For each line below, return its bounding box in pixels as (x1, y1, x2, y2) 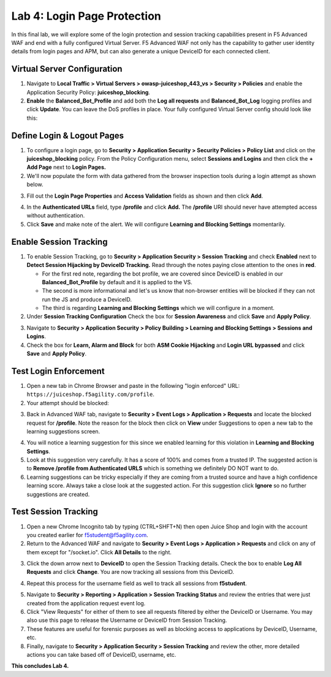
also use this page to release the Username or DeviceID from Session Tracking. (26, 617, 227, 624)
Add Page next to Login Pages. (26, 163, 107, 171)
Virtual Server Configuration (11, 64, 123, 74)
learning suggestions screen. (26, 427, 101, 435)
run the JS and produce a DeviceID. (42, 295, 132, 303)
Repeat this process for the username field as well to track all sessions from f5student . (26, 579, 247, 587)
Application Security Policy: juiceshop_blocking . (26, 88, 150, 96)
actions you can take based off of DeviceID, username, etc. (26, 651, 177, 658)
